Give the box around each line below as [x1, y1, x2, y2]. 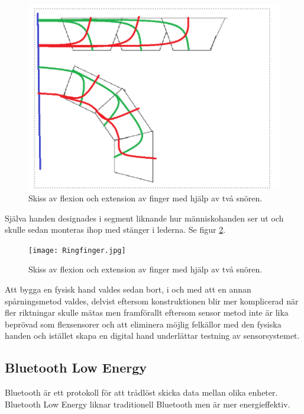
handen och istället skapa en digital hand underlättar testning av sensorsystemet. [5, 329, 300, 342]
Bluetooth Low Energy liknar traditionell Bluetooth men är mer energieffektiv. [5, 397, 290, 410]
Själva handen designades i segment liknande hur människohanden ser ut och [5, 211, 284, 224]
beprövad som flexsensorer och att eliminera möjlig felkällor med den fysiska [5, 317, 282, 330]
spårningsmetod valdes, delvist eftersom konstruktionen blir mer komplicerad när [5, 294, 299, 307]
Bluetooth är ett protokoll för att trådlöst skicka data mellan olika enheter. [5, 386, 278, 399]
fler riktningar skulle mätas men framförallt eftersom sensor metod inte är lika [5, 306, 289, 319]
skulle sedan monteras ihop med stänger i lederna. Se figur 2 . [5, 223, 226, 236]
